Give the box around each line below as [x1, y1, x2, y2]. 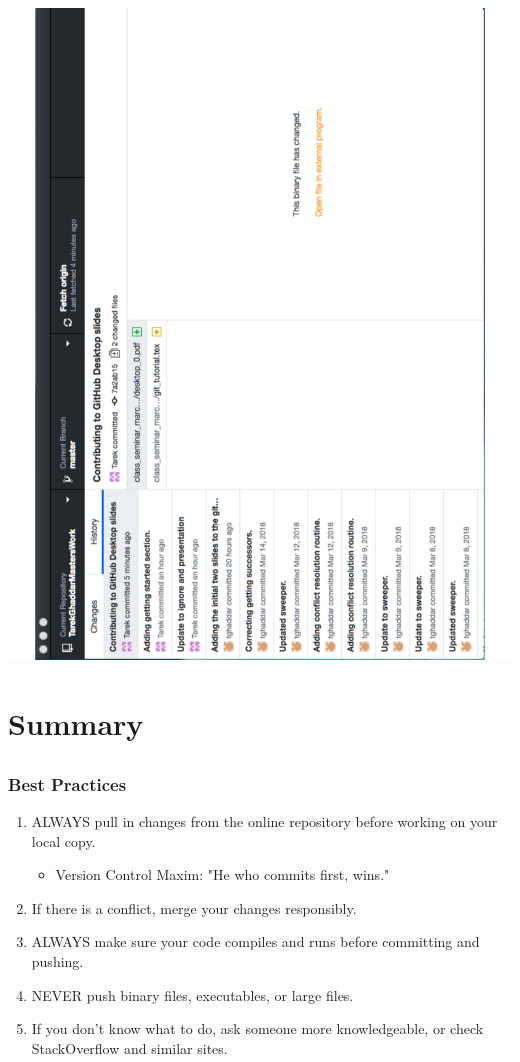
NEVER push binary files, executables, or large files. [31, 984, 354, 1005]
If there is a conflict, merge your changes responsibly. [31, 897, 357, 918]
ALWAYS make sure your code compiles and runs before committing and [31, 931, 480, 952]
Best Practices [8, 771, 127, 796]
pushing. [31, 951, 84, 972]
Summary [8, 703, 144, 744]
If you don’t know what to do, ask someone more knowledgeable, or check [31, 1018, 484, 1039]
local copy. [31, 830, 96, 851]
